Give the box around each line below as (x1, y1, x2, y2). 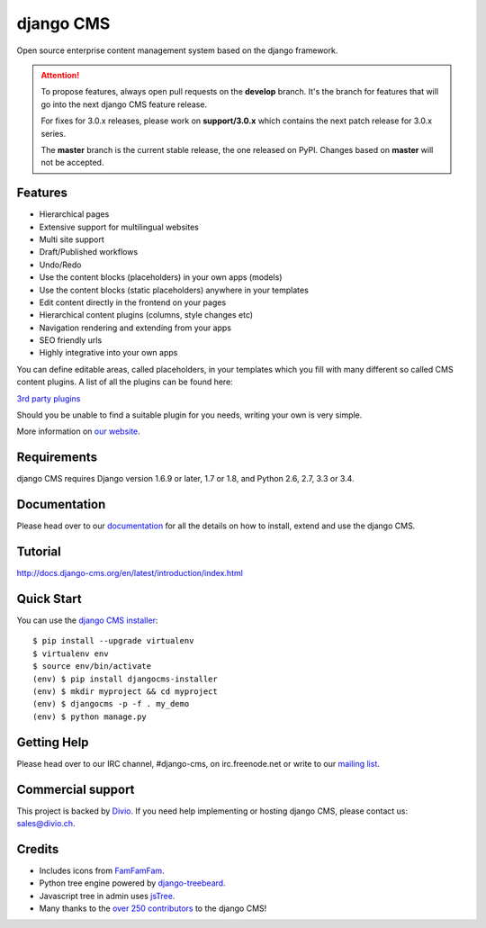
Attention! (40, 69, 80, 80)
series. (40, 128, 67, 139)
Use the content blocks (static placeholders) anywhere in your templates (39, 284, 310, 295)
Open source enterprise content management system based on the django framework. (16, 45, 338, 56)
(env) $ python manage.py (32, 711, 148, 722)
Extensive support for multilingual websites (39, 221, 200, 232)
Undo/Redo (39, 259, 82, 270)
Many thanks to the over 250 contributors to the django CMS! (39, 903, 267, 914)
